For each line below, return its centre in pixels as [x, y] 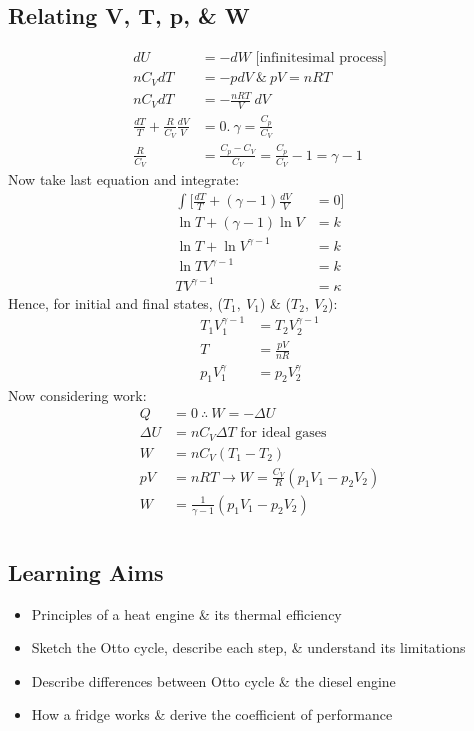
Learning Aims [86, 571]
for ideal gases [283, 433]
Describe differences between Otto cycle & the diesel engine [213, 680]
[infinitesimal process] [321, 58]
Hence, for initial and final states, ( [115, 302]
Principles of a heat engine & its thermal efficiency [186, 613]
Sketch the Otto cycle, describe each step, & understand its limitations [248, 647]
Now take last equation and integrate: [124, 179]
